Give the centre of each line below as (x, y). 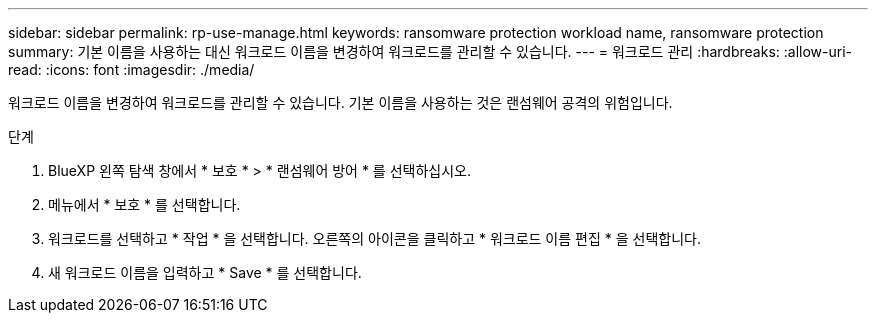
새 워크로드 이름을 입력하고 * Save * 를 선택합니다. (205, 272)
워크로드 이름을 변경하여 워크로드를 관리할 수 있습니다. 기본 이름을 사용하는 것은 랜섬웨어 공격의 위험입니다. (340, 102)
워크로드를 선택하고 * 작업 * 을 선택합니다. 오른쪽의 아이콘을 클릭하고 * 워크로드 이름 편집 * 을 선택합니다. (374, 238)
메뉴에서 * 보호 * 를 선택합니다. (144, 204)
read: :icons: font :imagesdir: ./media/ (131, 69)
